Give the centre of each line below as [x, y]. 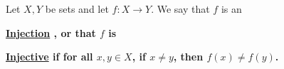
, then [188, 57]
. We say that [180, 9]
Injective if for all [49, 57]
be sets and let [77, 9]
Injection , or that [51, 32]
